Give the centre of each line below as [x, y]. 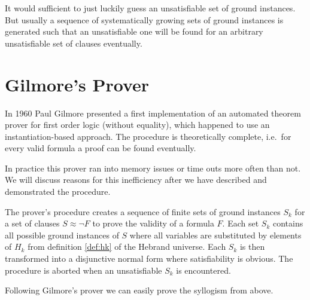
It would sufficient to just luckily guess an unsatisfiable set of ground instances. [150, 8]
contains [288, 223]
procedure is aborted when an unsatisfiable [83, 270]
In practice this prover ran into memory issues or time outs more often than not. [153, 168]
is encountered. [203, 270]
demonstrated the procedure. [58, 192]
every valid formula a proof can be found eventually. [101, 148]
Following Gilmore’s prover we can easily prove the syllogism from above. [139, 290]
